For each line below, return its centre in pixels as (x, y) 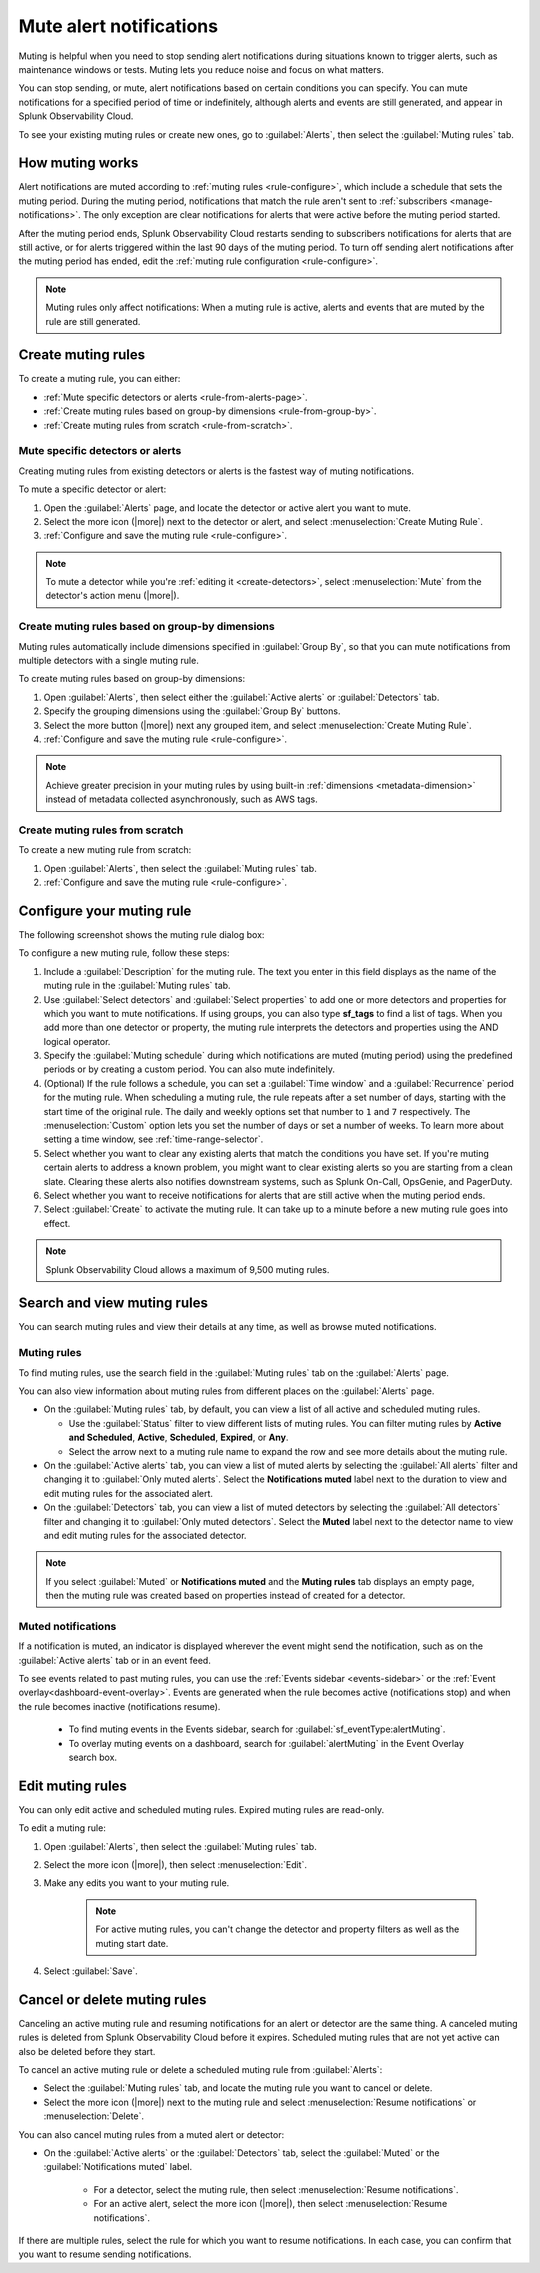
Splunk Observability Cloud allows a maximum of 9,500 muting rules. (187, 1269)
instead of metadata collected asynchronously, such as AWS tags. (182, 799)
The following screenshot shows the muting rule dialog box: (141, 934)
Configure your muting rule (105, 910)
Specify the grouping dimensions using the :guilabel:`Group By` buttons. (192, 711)
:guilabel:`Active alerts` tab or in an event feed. (115, 1660)
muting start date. (132, 1943)
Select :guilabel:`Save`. (91, 1971)
